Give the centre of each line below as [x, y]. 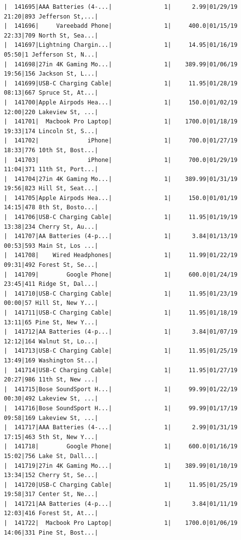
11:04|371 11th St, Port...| [51, 170]
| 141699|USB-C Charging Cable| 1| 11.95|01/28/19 [121, 83]
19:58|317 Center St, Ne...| [51, 494]
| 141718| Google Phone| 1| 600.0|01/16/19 [121, 447]
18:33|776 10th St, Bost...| [51, 150]
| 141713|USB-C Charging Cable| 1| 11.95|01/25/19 [121, 351]
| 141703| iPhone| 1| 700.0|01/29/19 [121, 160]
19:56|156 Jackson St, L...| [51, 74]
